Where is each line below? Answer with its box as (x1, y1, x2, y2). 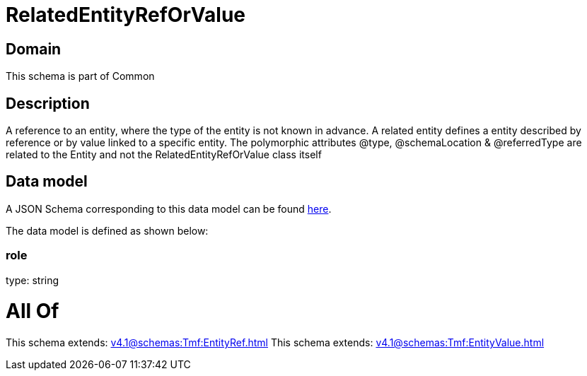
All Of (6, 299, 59, 324)
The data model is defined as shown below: (6, 224, 209, 237)
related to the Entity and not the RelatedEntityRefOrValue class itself (6, 148, 322, 161)
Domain (6, 40, 62, 58)
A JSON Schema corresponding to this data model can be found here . (6, 202, 332, 215)
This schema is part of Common (6, 70, 155, 83)
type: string (6, 274, 59, 286)
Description (6, 94, 90, 112)
